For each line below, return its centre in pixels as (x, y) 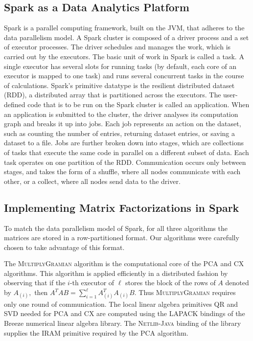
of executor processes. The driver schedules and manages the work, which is (117, 47)
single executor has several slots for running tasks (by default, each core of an (120, 66)
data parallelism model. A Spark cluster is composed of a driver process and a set (126, 37)
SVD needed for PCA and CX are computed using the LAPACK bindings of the (125, 313)
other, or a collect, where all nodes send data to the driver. (92, 181)
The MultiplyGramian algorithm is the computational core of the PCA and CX (124, 263)
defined (15, 104)
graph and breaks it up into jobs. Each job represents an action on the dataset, (123, 124)
